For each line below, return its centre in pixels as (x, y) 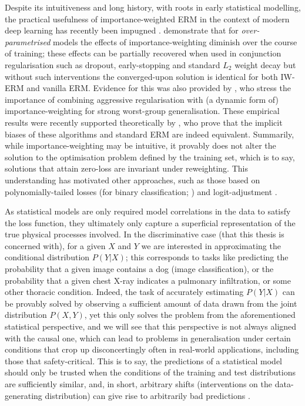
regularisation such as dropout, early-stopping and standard (113, 64)
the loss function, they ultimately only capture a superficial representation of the (150, 222)
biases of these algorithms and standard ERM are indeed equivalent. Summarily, (150, 134)
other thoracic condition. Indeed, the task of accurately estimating (124, 292)
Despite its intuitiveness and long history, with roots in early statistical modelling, (153, 7)
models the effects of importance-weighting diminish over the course (175, 41)
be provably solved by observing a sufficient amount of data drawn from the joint (151, 303)
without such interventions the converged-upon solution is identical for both (141, 76)
